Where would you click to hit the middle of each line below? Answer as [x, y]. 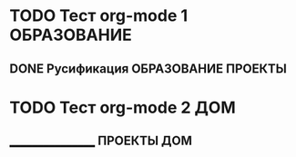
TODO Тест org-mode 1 [99, 16]
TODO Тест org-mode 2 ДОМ [122, 108]
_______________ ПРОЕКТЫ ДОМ [101, 141]
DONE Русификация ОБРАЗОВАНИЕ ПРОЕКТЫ [148, 69]
